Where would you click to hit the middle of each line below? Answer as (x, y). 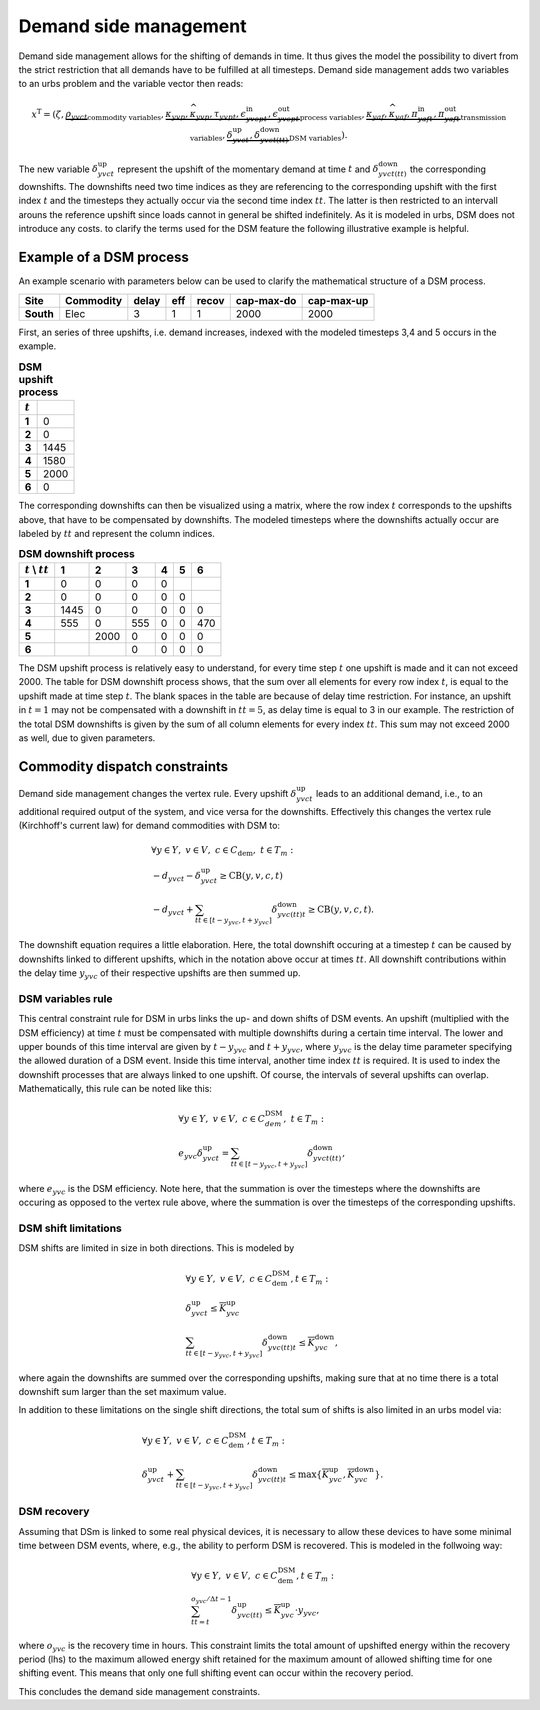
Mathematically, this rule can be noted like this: (115, 1089)
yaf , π (407, 115)
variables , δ (212, 136)
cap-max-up (338, 300)
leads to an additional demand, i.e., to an (399, 793)
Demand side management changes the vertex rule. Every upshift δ (157, 793)
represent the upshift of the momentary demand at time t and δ (247, 169)
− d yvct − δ (177, 877)
